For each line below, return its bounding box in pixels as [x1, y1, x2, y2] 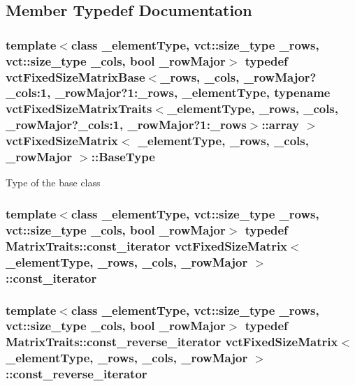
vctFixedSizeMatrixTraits [6, 100, 152, 117]
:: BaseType [91, 148, 155, 165]
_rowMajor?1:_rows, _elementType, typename [55, 84, 331, 101]
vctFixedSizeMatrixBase [6, 68, 145, 85]
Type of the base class [6, 175, 101, 190]
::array [261, 116, 300, 133]
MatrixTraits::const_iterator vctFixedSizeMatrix [6, 237, 288, 254]
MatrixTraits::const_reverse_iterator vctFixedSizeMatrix [6, 333, 338, 350]
